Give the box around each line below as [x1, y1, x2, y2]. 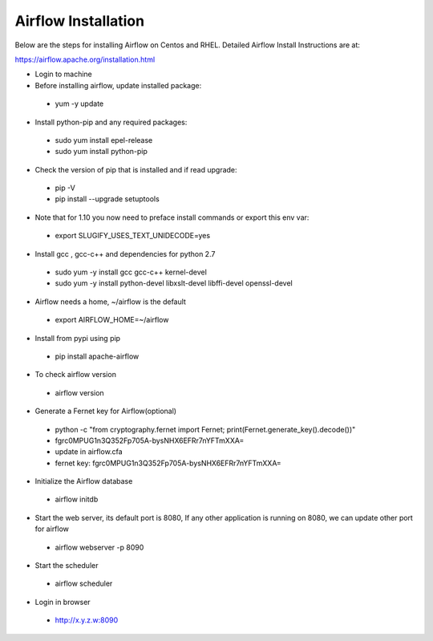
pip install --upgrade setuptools [55, 194, 160, 204]
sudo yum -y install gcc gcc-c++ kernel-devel [55, 267, 208, 277]
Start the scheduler [34, 561, 99, 570]
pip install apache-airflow [55, 351, 140, 361]
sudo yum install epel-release [55, 135, 153, 144]
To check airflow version [34, 370, 116, 379]
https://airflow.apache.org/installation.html [14, 55, 156, 64]
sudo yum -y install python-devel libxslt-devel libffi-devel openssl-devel [55, 278, 293, 288]
